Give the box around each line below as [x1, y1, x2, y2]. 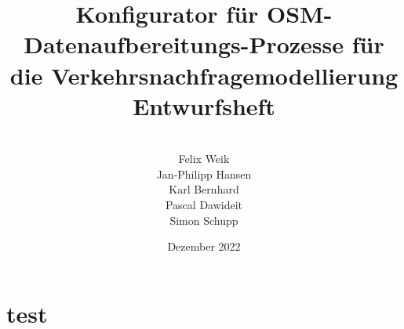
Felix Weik [178, 150, 230, 167]
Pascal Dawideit [165, 197, 243, 213]
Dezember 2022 [167, 238, 241, 255]
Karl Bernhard [169, 181, 239, 197]
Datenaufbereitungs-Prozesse [24, 28, 344, 60]
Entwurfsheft [133, 89, 275, 121]
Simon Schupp [169, 211, 238, 228]
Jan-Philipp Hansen [156, 165, 252, 182]
